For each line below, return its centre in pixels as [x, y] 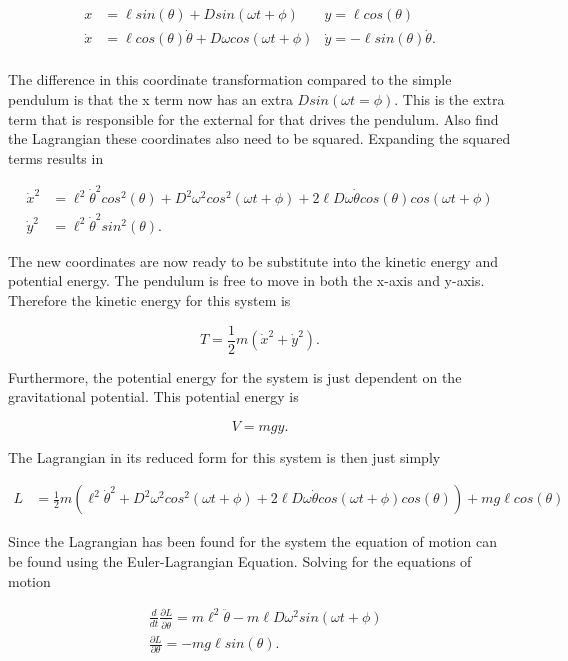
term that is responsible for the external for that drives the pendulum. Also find [253, 118]
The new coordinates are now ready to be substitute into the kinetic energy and [253, 260]
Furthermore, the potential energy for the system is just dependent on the [235, 376]
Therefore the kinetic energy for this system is [149, 299]
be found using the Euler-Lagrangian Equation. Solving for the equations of [240, 561]
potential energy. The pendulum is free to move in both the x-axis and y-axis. [246, 280]
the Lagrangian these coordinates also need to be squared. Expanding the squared [259, 138]
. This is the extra [449, 98]
